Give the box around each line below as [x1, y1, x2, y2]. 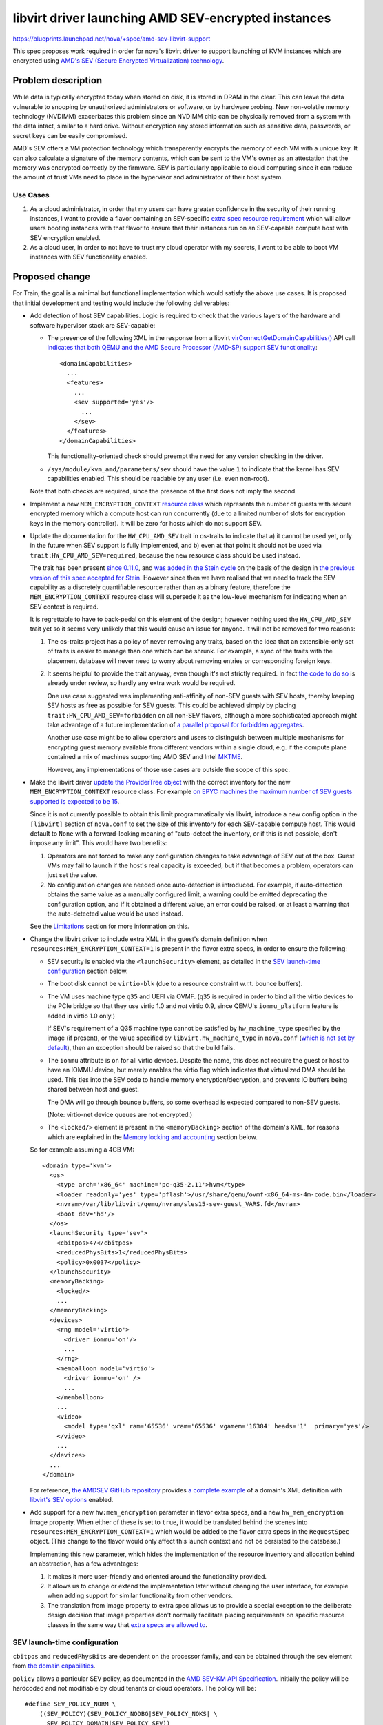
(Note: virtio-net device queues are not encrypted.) [47, 1111, 193, 1119]
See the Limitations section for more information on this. [30, 922, 189, 931]
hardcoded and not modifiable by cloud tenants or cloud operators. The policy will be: [12, 1684, 256, 1692]
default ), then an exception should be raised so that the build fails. [47, 1043, 236, 1052]
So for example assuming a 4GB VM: [30, 1145, 134, 1154]
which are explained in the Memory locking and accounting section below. [47, 1132, 258, 1141]
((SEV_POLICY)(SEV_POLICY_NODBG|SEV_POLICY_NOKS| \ [39, 1710, 218, 1717]
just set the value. [47, 871, 98, 879]
